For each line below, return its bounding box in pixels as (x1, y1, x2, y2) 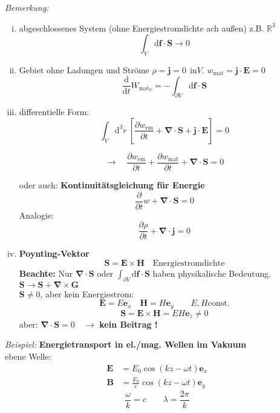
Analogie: (19, 208, 54, 221)
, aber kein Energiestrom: (40, 287, 134, 300)
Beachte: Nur (19, 266, 73, 279)
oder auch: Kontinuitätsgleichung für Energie (19, 179, 205, 191)
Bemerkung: (5, 1, 49, 13)
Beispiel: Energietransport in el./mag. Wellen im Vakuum (5, 338, 247, 351)
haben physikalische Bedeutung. (152, 266, 272, 279)
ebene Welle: (5, 349, 51, 362)
